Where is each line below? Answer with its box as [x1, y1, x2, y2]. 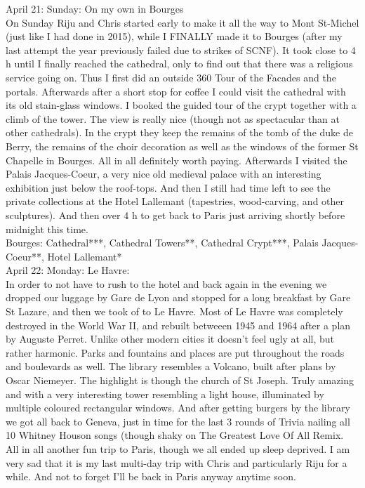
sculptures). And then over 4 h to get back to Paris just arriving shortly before [6, 207, 345, 222]
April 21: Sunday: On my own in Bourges [6, 1, 184, 15]
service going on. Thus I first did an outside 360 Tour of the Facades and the [6, 70, 336, 84]
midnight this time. [6, 221, 88, 236]
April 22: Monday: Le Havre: [6, 263, 130, 277]
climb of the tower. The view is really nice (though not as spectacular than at [6, 111, 340, 126]
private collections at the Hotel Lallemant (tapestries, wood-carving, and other [6, 194, 345, 209]
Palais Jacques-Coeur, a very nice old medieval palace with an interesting [6, 166, 321, 181]
